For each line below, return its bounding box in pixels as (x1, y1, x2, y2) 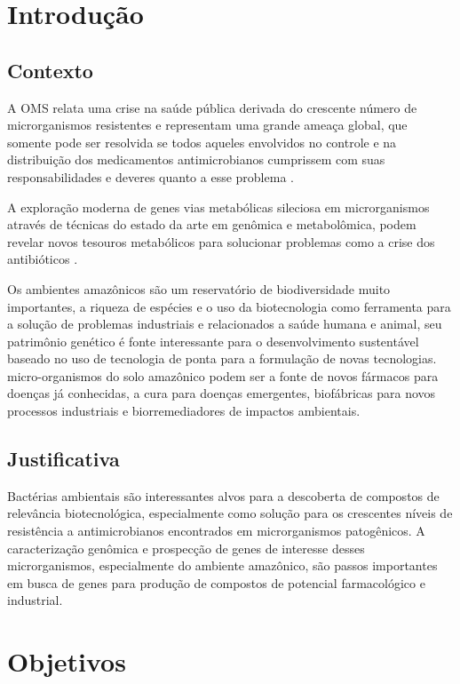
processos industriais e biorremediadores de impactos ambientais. (7, 402, 361, 420)
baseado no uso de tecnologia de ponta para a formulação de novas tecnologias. (7, 349, 437, 368)
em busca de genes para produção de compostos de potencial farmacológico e (7, 573, 425, 592)
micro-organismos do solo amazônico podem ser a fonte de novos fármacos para (7, 366, 439, 385)
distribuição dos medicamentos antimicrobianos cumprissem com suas (7, 150, 385, 169)
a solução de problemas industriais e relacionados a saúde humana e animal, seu (7, 314, 442, 333)
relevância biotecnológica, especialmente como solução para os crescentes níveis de (7, 504, 453, 522)
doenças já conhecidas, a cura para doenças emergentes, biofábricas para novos (7, 384, 436, 402)
